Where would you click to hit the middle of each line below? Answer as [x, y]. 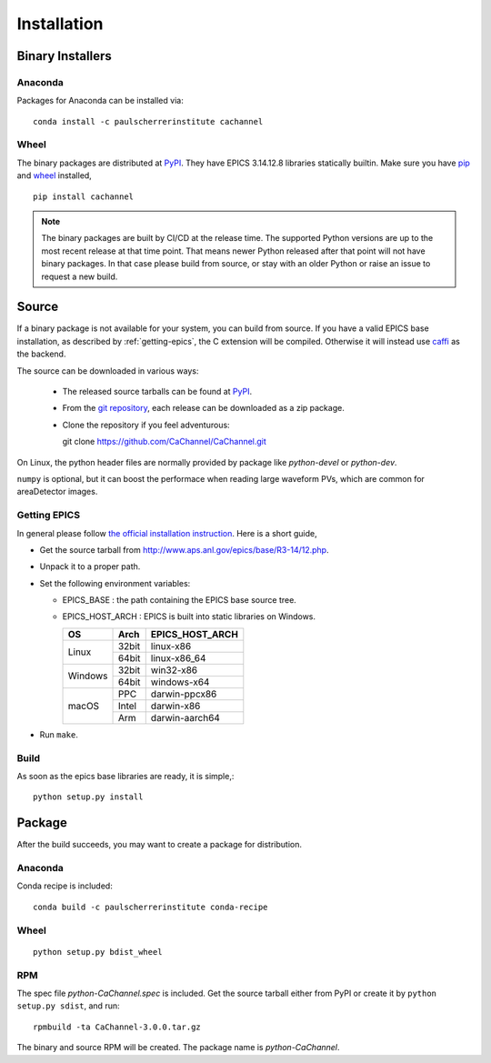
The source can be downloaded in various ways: [108, 371]
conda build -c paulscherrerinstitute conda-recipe [150, 907]
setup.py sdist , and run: [68, 1006]
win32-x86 [174, 670]
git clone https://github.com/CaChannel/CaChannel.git [165, 442]
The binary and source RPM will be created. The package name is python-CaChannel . [178, 1048]
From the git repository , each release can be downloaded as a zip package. [203, 408]
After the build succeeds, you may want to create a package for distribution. [159, 845]
